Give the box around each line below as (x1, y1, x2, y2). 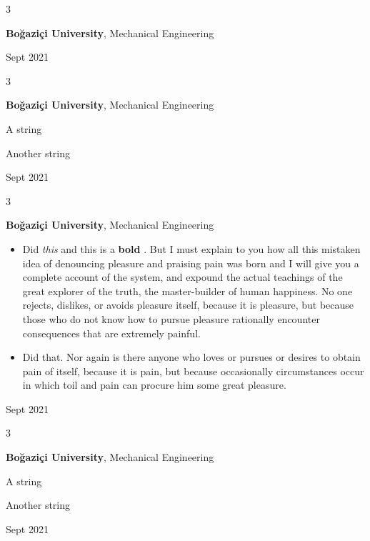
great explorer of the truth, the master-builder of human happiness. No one (22, 283, 353, 298)
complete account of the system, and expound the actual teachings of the (22, 269, 343, 284)
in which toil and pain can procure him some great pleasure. (22, 377, 286, 392)
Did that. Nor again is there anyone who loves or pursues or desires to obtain (22, 349, 361, 364)
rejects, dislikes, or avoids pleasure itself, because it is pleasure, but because (22, 297, 354, 312)
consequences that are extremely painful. (22, 325, 201, 340)
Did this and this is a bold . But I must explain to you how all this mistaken (22, 241, 361, 256)
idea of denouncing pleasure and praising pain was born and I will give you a (22, 255, 359, 270)
